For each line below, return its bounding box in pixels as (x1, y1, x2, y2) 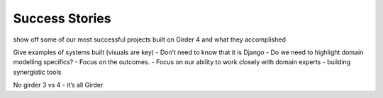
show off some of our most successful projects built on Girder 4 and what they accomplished (13, 35, 287, 44)
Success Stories (13, 11, 111, 26)
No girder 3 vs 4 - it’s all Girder (13, 81, 104, 90)
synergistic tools (13, 68, 62, 76)
